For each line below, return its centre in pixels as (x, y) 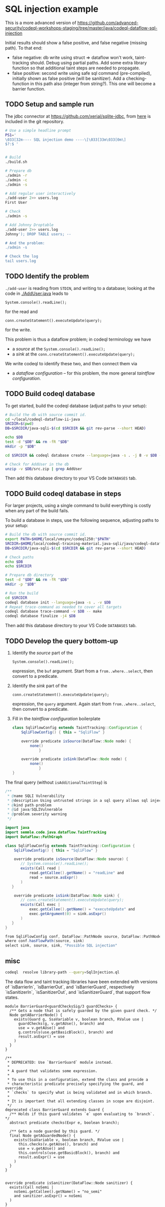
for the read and (21, 312)
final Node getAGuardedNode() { (43, 1136)
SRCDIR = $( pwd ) (20, 424)
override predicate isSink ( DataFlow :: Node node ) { (74, 759)
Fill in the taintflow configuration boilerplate (56, 719)
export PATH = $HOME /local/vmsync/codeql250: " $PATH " (58, 539)
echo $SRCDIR (18, 566)
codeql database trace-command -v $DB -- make (54, 611)
